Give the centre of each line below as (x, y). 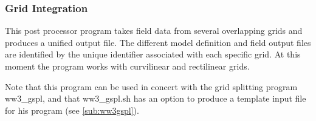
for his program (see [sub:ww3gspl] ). (72, 110)
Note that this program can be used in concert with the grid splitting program (151, 86)
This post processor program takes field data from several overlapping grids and (154, 31)
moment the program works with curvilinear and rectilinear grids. (127, 66)
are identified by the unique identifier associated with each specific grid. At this (153, 54)
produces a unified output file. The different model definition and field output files (158, 42)
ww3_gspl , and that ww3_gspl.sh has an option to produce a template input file (156, 98)
